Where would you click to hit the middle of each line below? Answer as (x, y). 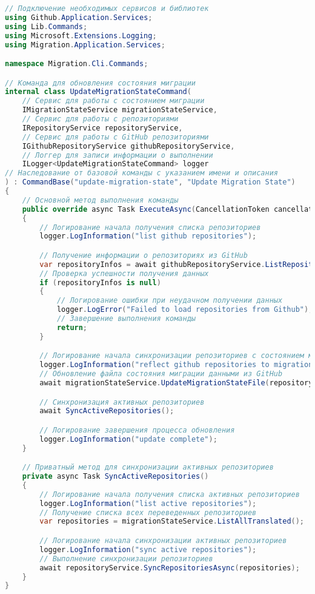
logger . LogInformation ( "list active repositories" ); (148, 503)
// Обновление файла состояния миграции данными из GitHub (161, 374)
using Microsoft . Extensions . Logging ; (81, 35)
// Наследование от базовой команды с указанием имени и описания (142, 173)
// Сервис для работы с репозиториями (100, 119)
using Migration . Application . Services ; (85, 45)
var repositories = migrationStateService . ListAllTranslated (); (172, 521)
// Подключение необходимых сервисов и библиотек (107, 8)
